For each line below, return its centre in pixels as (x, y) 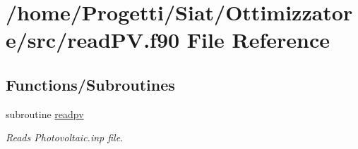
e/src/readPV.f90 (93, 40)
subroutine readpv (45, 114)
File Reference (258, 40)
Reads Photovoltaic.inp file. (65, 137)
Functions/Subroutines (90, 84)
